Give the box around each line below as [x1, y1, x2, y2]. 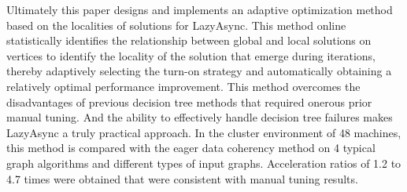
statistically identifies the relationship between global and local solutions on [6, 32, 372, 49]
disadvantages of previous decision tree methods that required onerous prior [6, 93, 372, 110]
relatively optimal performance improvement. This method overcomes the [6, 78, 361, 94]
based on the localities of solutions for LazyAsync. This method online [6, 16, 346, 33]
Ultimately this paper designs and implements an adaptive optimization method [6, 2, 393, 17]
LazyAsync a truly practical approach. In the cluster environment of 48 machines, [6, 124, 401, 140]
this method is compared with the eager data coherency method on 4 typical [6, 139, 376, 156]
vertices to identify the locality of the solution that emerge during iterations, [6, 47, 376, 63]
